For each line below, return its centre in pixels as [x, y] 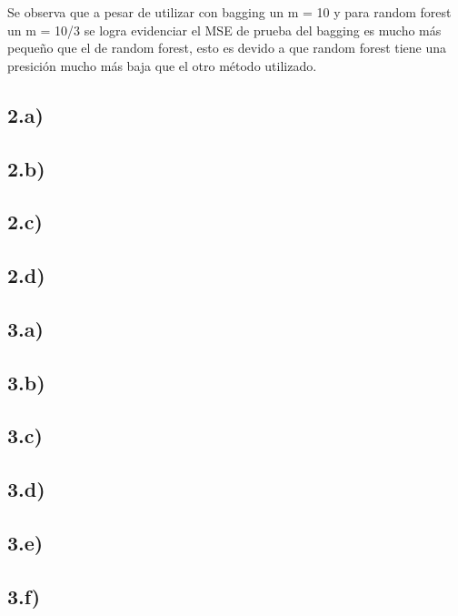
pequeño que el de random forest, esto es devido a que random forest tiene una [227, 48]
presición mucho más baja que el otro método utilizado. [162, 65]
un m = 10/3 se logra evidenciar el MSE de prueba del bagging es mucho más [224, 30]
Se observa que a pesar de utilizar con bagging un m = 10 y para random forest [229, 12]
